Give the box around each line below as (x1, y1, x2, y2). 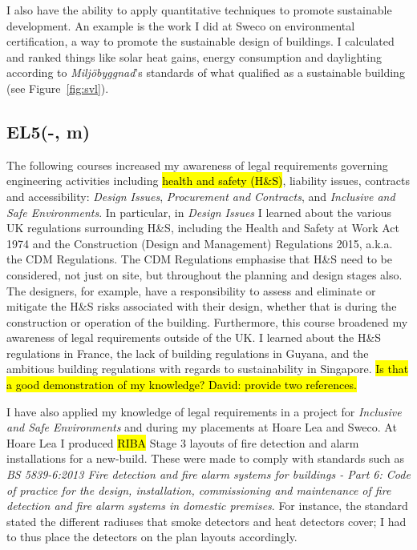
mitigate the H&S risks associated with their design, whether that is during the (6, 298, 397, 315)
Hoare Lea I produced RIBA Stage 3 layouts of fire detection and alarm (6, 434, 359, 451)
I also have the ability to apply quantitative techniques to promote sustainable (6, 2, 392, 18)
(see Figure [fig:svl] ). (6, 79, 109, 96)
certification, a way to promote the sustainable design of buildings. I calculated (6, 33, 395, 50)
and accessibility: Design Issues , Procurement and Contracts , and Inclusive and (6, 187, 395, 204)
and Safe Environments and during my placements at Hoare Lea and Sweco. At (6, 419, 397, 436)
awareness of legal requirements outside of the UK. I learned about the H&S (6, 329, 382, 346)
